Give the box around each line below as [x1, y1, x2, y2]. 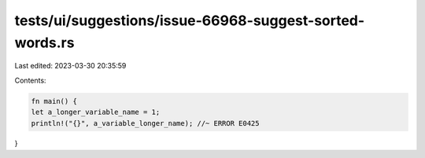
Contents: [14, 75, 46, 85]
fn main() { [31, 97, 78, 105]
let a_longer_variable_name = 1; [31, 108, 161, 117]
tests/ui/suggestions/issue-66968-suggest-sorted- [14, 12, 365, 29]
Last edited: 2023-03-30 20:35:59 [14, 61, 127, 71]
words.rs [14, 34, 75, 51]
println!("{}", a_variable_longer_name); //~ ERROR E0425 [31, 119, 260, 127]
